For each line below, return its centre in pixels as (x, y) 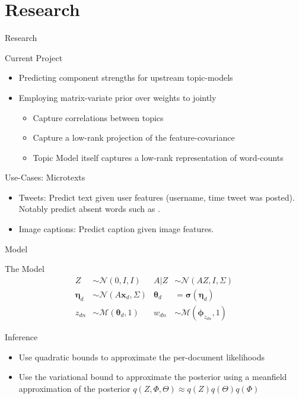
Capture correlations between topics (98, 117)
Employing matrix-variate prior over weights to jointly (117, 97)
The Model (25, 269)
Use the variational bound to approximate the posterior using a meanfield (153, 377)
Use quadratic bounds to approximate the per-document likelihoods (141, 357)
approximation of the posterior (74, 388)
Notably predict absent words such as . (89, 209)
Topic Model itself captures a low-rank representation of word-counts (158, 157)
